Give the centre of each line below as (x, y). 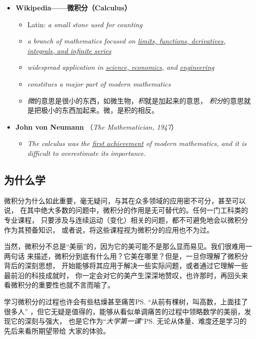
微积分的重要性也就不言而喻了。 (62, 285)
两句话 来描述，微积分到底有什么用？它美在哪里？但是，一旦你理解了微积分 (126, 256)
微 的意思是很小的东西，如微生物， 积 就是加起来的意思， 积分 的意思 (136, 100)
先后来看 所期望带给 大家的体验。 (57, 330)
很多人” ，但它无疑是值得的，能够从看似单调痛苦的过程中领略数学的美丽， (124, 311)
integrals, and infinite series (69, 50)
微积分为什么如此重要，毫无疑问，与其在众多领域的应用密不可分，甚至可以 (125, 200)
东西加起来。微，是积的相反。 (110, 110)
